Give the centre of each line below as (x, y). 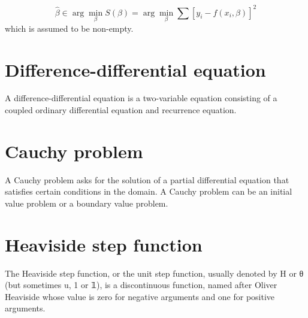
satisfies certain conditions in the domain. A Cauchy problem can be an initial (149, 191)
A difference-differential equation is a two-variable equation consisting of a (141, 98)
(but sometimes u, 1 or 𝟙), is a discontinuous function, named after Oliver (141, 285)
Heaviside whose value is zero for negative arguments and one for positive (140, 296)
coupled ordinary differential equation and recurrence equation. (121, 110)
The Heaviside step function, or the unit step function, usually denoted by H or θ (154, 273)
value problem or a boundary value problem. (87, 203)
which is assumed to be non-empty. (69, 28)
